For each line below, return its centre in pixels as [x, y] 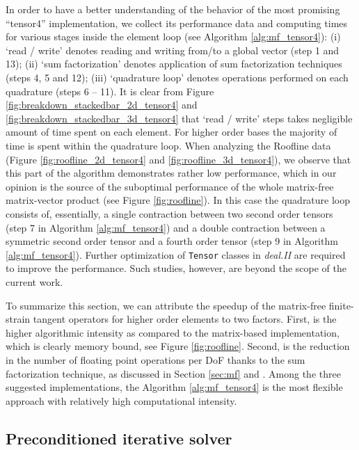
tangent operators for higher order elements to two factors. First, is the [185, 319]
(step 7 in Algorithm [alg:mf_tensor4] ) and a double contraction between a [166, 227]
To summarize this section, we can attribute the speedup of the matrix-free [166, 305]
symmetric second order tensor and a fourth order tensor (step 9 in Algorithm [172, 241]
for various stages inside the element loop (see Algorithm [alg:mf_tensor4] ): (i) [173, 37]
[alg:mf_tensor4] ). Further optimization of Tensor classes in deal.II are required [176, 254]
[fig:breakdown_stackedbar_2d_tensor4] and [102, 105]
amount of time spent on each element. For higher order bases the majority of [171, 132]
